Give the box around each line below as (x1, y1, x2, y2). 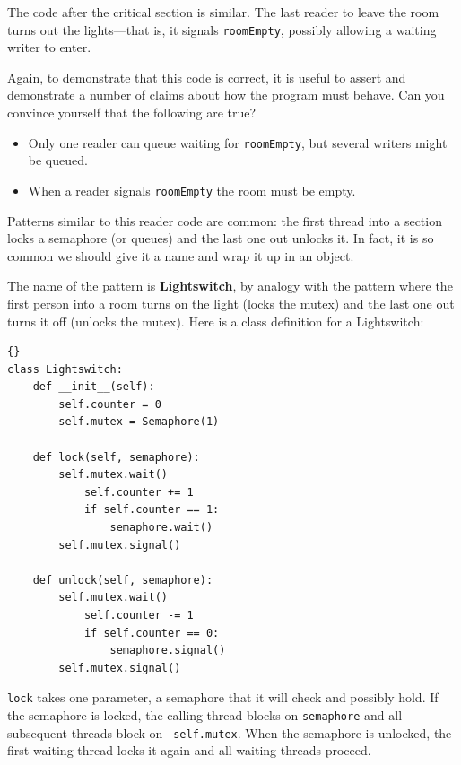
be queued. (28, 151, 88, 170)
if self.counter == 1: (83, 503, 220, 517)
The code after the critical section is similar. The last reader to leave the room (7, 3, 439, 21)
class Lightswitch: (7, 362, 123, 376)
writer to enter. (7, 38, 91, 57)
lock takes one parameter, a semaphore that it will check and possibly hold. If (7, 688, 439, 707)
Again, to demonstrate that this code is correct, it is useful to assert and (7, 67, 406, 86)
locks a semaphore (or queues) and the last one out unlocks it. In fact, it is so (7, 229, 434, 248)
